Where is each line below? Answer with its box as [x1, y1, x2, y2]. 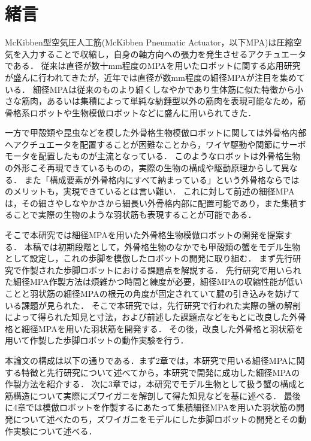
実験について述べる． [13, 424, 97, 437]
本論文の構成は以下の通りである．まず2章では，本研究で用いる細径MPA [5, 354, 288, 366]
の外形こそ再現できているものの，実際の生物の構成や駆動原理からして [5, 162, 281, 174]
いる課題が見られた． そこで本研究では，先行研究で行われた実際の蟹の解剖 [5, 299, 301, 311]
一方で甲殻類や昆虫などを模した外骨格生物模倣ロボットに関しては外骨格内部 [5, 126, 307, 139]
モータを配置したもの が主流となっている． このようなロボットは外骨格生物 [5, 150, 301, 162]
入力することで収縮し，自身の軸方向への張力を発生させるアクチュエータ [21, 47, 306, 60]
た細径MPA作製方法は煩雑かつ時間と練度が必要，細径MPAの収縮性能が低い [5, 275, 303, 288]
